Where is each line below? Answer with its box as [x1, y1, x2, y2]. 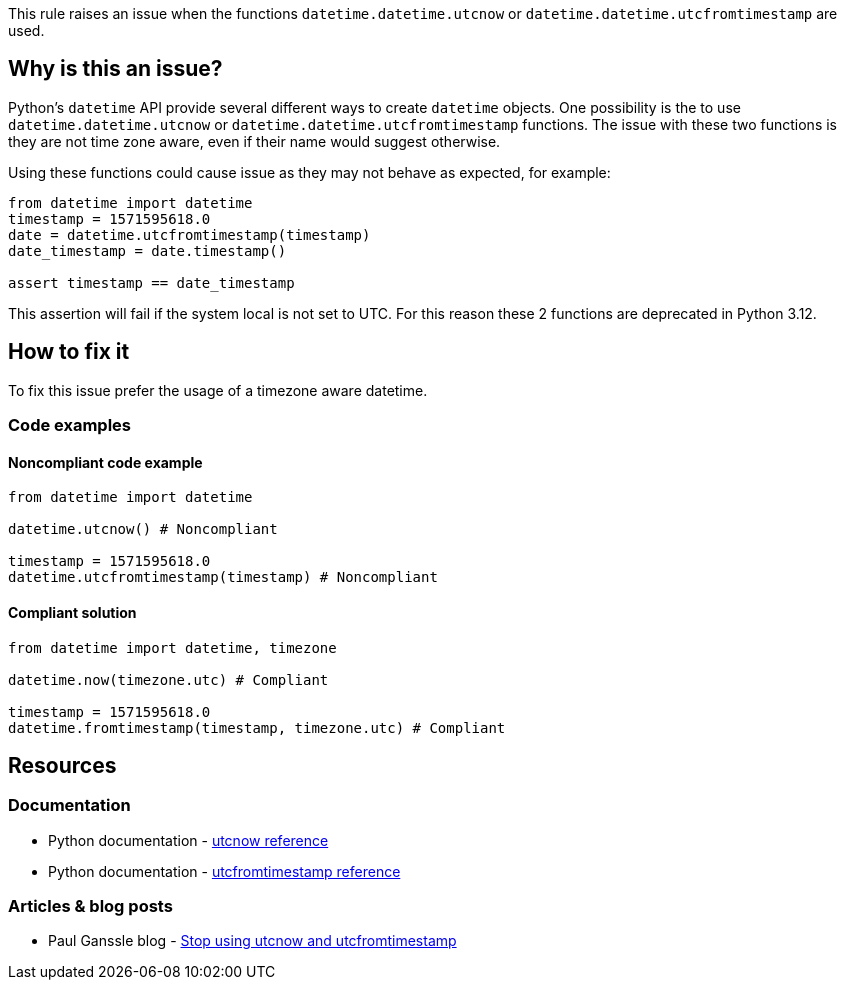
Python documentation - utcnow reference [48, 831, 329, 849]
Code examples [8, 415, 132, 436]
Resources [8, 752, 117, 778]
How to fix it [8, 339, 130, 365]
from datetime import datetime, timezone [8, 639, 337, 656]
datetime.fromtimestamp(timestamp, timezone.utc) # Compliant [8, 719, 506, 736]
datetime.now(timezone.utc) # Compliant [8, 671, 329, 688]
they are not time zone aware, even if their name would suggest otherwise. [8, 132, 501, 150]
